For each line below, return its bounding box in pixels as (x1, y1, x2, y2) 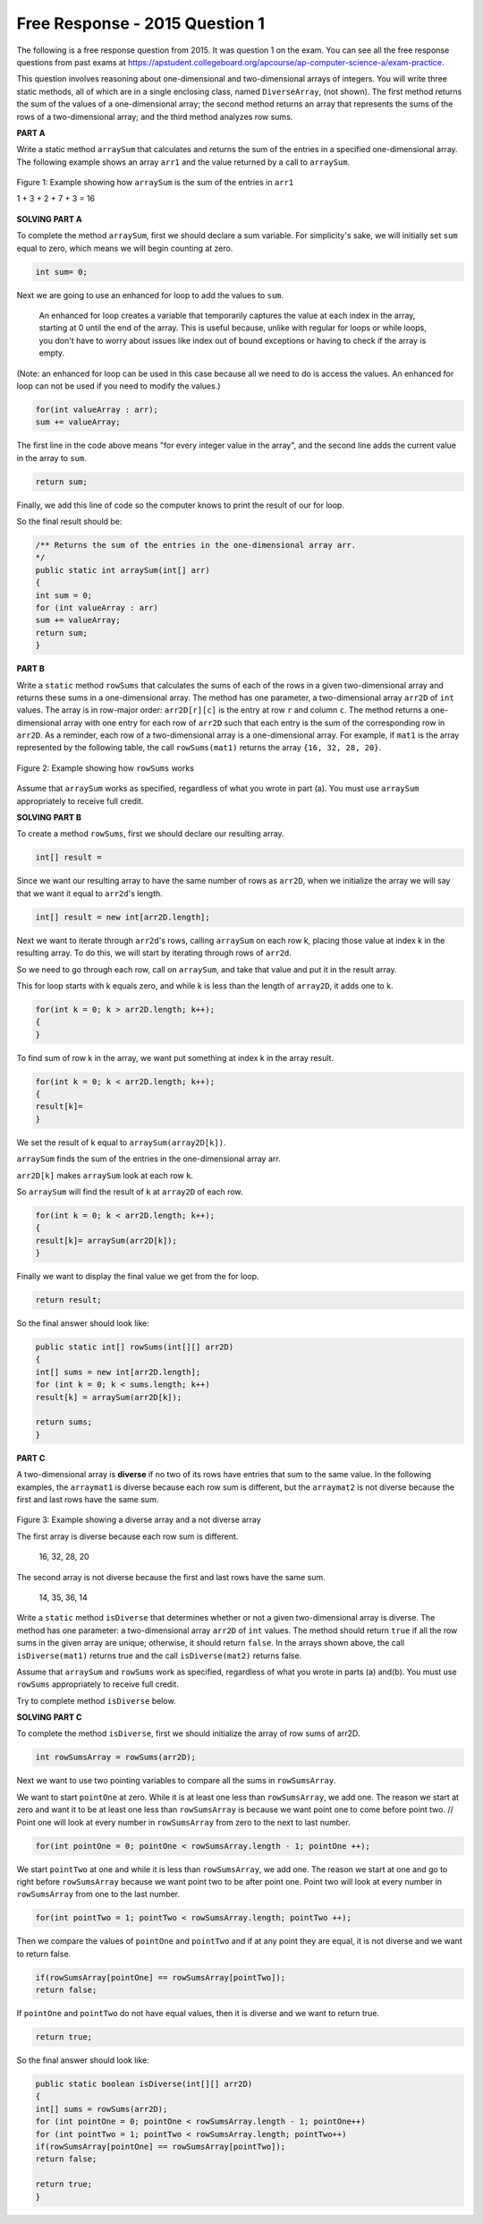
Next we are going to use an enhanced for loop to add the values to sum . (16, 289, 284, 300)
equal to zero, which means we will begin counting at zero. (16, 243, 233, 253)
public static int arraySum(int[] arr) (35, 565, 210, 575)
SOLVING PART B (16, 812, 82, 823)
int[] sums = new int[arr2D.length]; (35, 1366, 201, 1377)
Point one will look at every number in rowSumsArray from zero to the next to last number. (16, 1817, 351, 1827)
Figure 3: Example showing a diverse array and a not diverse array (16, 1514, 261, 1526)
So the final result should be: (16, 516, 123, 527)
